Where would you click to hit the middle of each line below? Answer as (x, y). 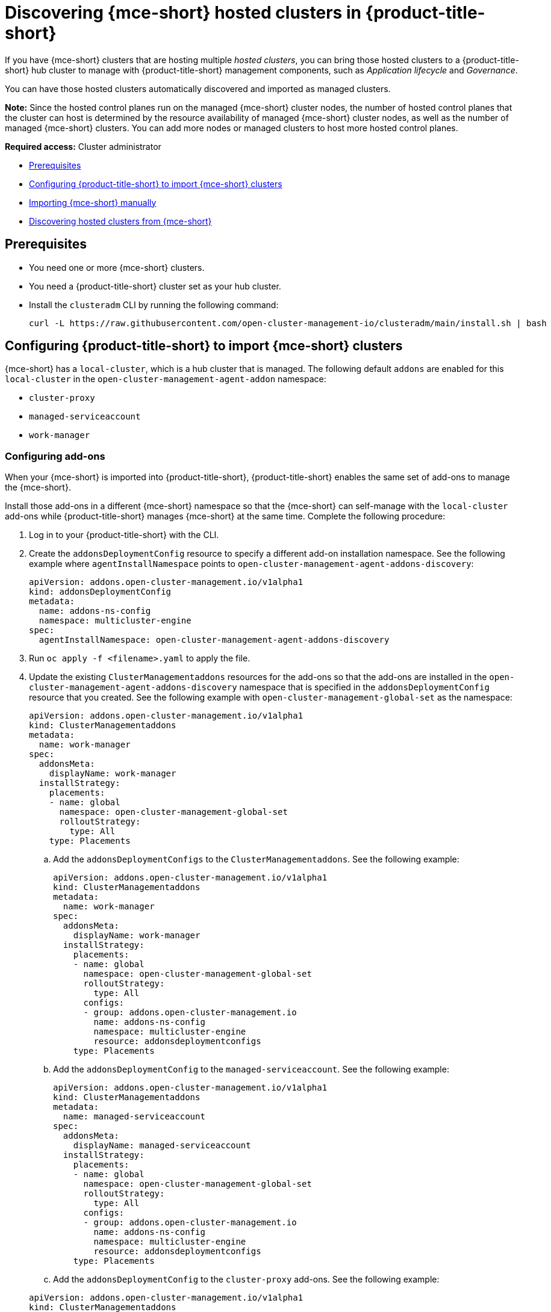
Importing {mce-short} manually (93, 202)
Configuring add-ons (55, 456)
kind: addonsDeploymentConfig (100, 592)
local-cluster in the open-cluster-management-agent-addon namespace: (166, 379)
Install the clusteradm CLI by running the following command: (154, 305)
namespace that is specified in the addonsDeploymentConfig (364, 687)
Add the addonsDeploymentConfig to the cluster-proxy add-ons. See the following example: (246, 1280)
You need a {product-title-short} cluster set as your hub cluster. (155, 286)
